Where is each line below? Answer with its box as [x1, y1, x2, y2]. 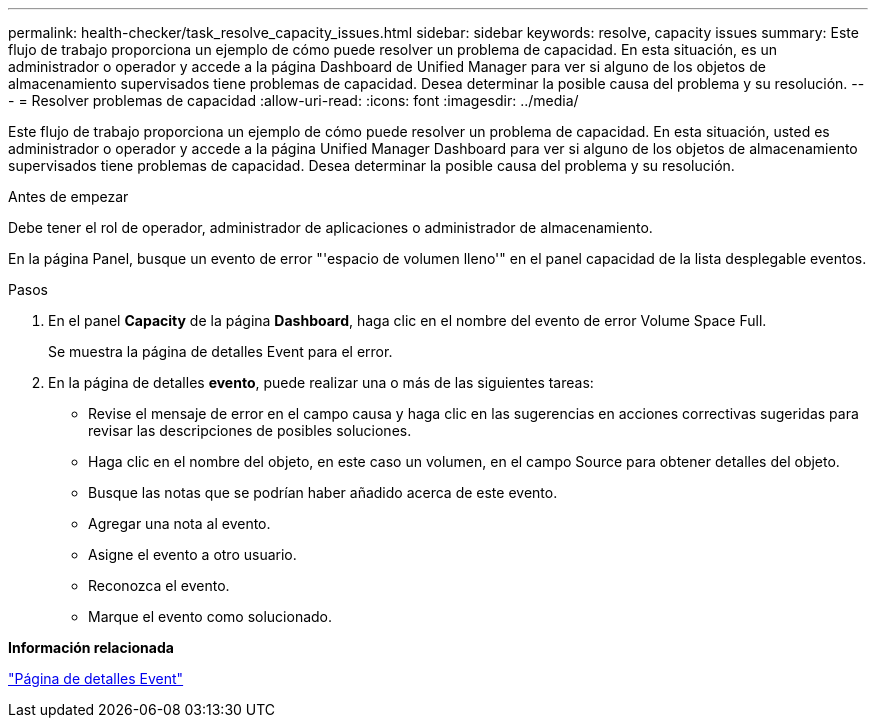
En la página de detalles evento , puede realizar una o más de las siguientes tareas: [48, 374, 594, 391]
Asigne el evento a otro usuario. [88, 546, 297, 563]
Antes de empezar [8, 188, 129, 205]
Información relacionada [8, 639, 174, 656]
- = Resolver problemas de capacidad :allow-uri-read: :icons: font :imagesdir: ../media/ [8, 92, 579, 109]
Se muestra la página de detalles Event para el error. [48, 343, 393, 360]
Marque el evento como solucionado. [88, 608, 333, 625]
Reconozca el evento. [88, 577, 230, 594]
